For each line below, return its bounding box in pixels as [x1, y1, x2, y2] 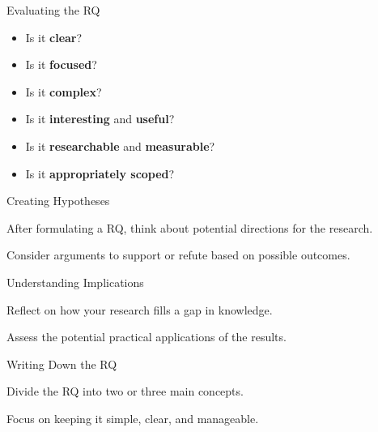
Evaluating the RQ [6, 2, 100, 18]
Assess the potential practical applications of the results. [6, 328, 287, 345]
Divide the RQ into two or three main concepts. [6, 383, 244, 400]
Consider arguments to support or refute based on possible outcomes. [6, 246, 350, 263]
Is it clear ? [25, 28, 83, 45]
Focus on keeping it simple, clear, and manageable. [6, 409, 259, 426]
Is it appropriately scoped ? [25, 165, 175, 182]
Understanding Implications [6, 273, 144, 290]
